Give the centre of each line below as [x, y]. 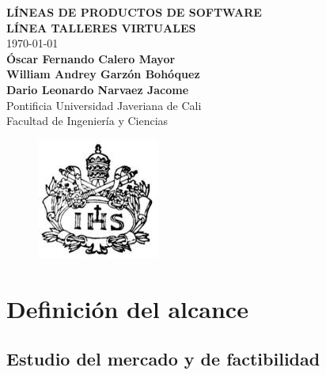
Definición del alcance [127, 308]
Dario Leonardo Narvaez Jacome [98, 89]
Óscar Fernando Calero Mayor [91, 58]
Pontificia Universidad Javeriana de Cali [104, 105]
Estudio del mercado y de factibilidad [163, 359]
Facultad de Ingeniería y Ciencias [87, 121]
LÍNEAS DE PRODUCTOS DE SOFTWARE [134, 12]
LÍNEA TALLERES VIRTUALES [101, 27]
